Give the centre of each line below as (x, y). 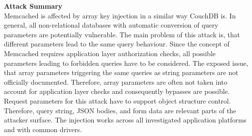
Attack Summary (33, 6)
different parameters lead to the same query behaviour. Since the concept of (117, 44)
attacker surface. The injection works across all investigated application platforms (125, 120)
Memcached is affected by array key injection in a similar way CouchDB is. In (120, 15)
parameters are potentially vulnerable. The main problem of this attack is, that (122, 34)
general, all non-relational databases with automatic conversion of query (111, 25)
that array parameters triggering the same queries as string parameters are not (121, 72)
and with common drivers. (43, 129)
